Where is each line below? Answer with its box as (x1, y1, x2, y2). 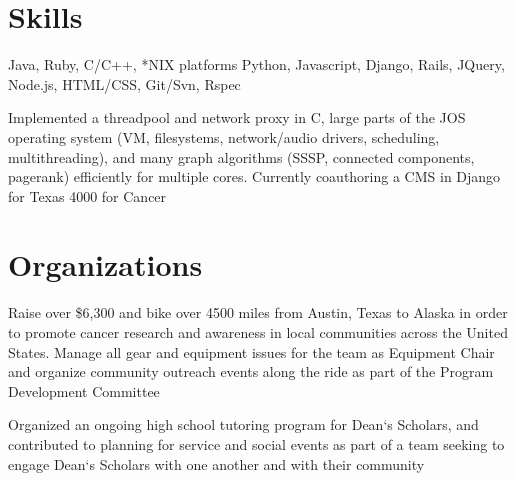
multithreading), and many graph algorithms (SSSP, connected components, (8, 146, 475, 167)
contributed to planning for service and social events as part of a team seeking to (8, 433, 505, 454)
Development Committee (8, 380, 160, 401)
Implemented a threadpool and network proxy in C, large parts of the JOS (8, 107, 466, 128)
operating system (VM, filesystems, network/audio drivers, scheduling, (8, 126, 440, 147)
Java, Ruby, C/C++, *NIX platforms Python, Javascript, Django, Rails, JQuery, (8, 54, 505, 75)
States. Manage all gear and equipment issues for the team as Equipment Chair (8, 341, 495, 362)
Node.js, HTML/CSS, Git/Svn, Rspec (8, 73, 241, 94)
